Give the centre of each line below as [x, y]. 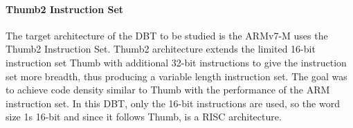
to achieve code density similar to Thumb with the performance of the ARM [168, 90]
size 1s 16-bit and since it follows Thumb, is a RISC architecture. [144, 117]
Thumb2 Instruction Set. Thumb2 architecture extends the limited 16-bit [161, 49]
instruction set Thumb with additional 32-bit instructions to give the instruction [176, 62]
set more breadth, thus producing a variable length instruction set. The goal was [176, 76]
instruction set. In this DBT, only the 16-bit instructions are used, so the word [173, 103]
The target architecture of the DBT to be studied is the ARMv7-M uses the [167, 35]
